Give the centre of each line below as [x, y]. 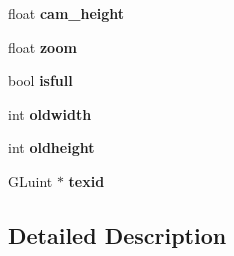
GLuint [30, 180]
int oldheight [51, 147]
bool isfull [40, 80]
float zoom [43, 46]
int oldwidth [50, 113]
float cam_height [66, 13]
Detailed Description [117, 234]
